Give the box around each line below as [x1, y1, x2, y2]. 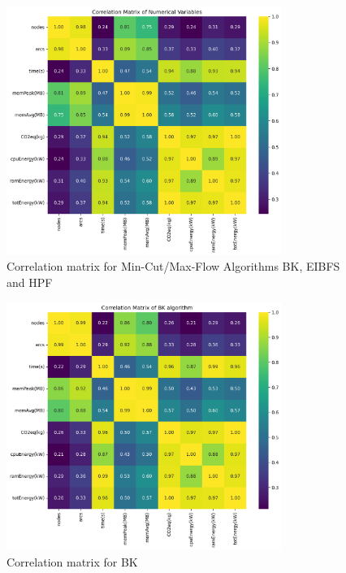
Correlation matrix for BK [6, 553, 138, 570]
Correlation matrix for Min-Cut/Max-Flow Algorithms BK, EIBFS [6, 258, 340, 275]
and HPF [6, 273, 53, 290]
